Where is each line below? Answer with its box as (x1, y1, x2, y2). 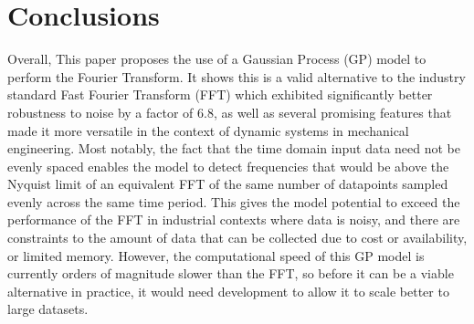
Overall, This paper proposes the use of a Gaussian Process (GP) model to (7, 49, 427, 68)
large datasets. (7, 299, 89, 319)
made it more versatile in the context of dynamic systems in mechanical (7, 120, 409, 140)
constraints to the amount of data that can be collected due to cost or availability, (7, 228, 468, 247)
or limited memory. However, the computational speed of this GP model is (7, 246, 425, 265)
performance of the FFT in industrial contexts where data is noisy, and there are (7, 210, 460, 229)
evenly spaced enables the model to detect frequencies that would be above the (7, 156, 449, 175)
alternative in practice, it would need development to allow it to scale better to (7, 281, 449, 300)
